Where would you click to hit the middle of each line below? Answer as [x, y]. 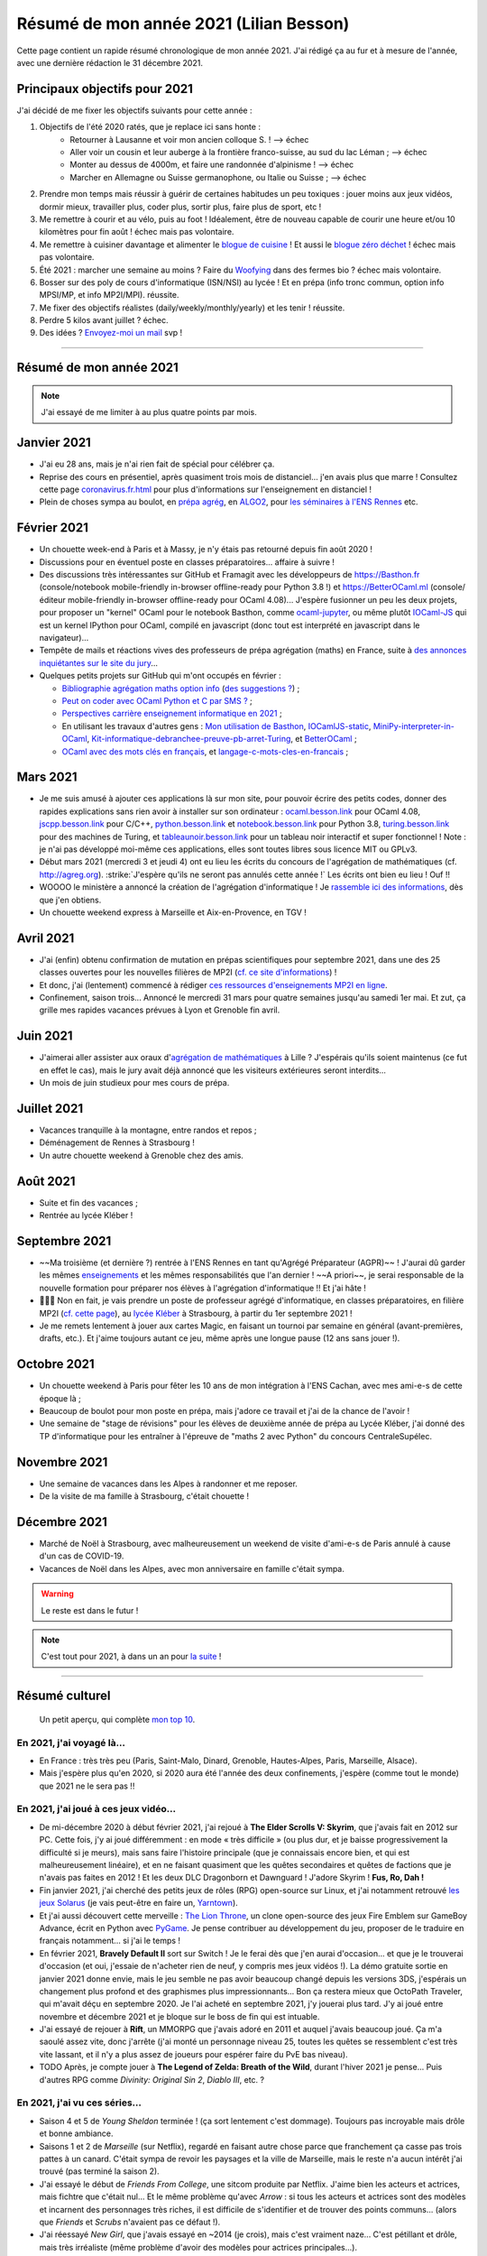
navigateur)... [64, 638]
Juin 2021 [45, 1036]
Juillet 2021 [50, 1109]
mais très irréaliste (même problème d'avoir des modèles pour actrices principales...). [198, 2247]
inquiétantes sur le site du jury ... [98, 662]
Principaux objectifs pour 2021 [105, 89]
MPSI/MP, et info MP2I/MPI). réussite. [109, 295]
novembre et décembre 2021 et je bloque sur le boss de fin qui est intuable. [179, 2016]
